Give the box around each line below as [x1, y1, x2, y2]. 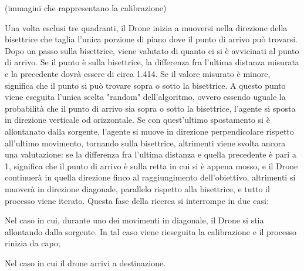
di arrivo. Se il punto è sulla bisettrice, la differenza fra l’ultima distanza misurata [5, 56, 299, 68]
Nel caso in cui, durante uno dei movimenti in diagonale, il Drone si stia [5, 214, 264, 226]
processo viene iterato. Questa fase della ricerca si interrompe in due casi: [5, 194, 269, 206]
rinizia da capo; [5, 237, 60, 249]
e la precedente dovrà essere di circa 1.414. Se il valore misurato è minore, [5, 67, 271, 79]
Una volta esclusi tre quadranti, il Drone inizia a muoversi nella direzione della [5, 21, 288, 34]
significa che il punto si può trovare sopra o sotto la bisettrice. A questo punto [5, 79, 286, 91]
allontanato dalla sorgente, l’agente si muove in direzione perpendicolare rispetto [5, 125, 294, 137]
